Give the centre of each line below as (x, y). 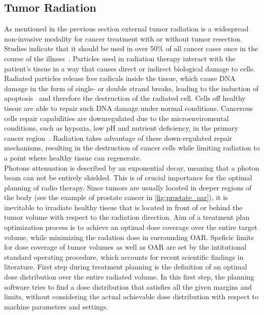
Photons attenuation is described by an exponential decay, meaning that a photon (132, 167)
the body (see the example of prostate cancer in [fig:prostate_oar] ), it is (116, 197)
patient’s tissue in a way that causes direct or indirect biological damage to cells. (130, 68)
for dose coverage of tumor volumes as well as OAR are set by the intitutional (125, 247)
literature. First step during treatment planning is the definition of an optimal (126, 267)
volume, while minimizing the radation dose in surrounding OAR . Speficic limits (129, 237)
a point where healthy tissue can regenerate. (73, 157)
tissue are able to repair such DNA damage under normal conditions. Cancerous (129, 108)
